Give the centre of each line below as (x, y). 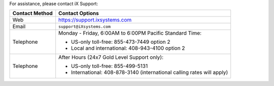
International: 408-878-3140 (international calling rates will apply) (150, 72)
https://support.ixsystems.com (95, 20)
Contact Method (32, 14)
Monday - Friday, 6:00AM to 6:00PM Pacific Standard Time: (130, 33)
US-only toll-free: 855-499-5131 (110, 66)
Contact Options (79, 14)
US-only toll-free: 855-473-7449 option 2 (121, 42)
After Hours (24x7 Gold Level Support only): (111, 57)
